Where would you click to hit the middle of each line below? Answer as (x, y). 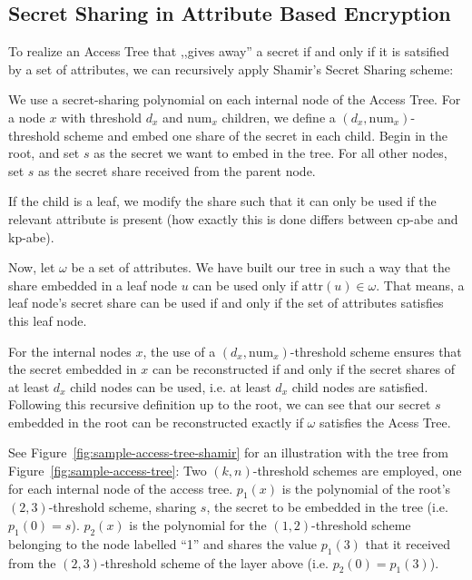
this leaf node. (48, 320)
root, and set (44, 153)
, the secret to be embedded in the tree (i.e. (327, 507)
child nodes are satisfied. (360, 386)
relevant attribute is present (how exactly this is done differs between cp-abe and (233, 218)
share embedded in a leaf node (93, 285)
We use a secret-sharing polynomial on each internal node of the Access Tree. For (235, 99)
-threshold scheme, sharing (123, 507)
